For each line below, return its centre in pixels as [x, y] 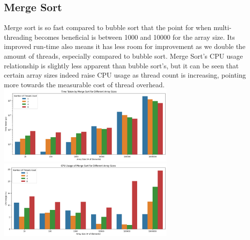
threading [18, 37]
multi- [222, 27]
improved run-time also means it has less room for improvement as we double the [125, 46]
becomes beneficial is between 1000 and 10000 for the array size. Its [135, 37]
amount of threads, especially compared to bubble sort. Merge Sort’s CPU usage [124, 56]
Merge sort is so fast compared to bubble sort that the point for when [108, 27]
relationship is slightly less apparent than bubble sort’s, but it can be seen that [121, 65]
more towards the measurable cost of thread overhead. [84, 84]
